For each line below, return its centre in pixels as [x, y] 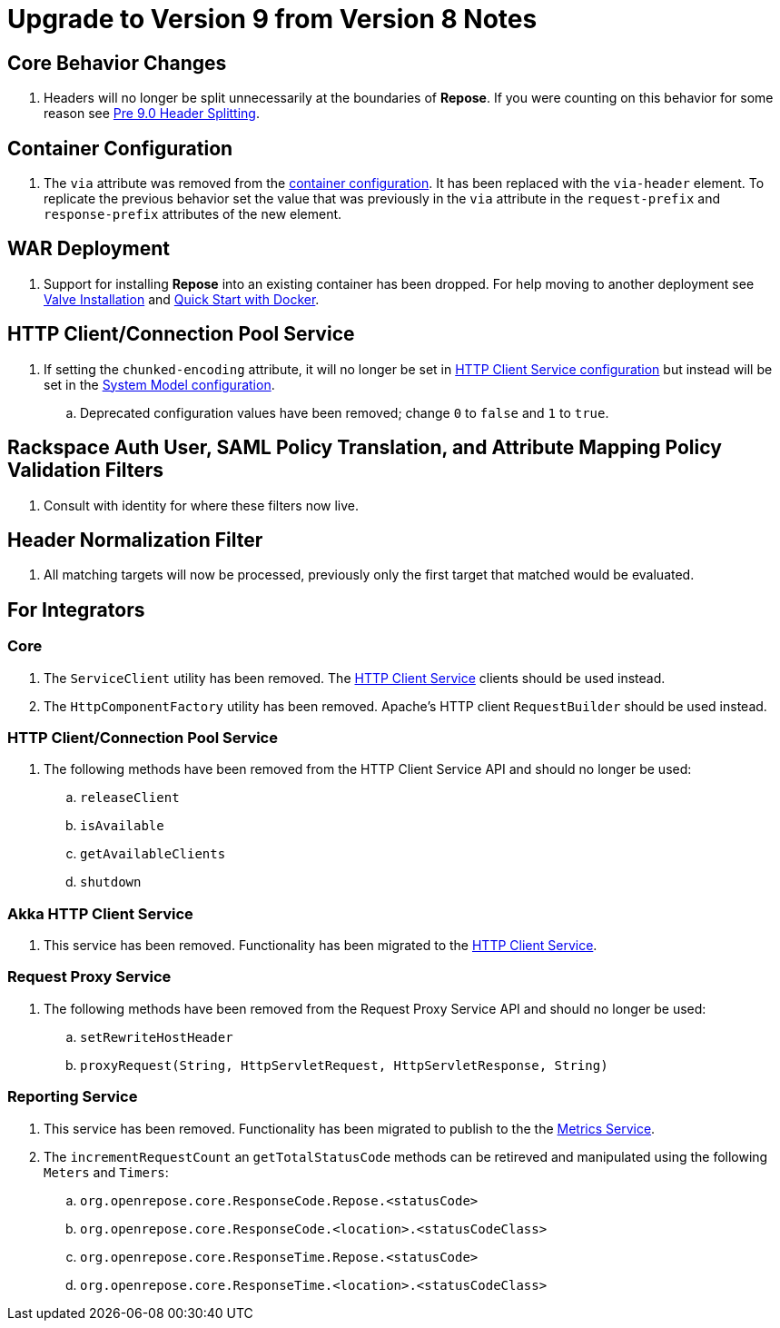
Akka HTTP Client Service [100, 913]
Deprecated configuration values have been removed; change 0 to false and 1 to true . [345, 412]
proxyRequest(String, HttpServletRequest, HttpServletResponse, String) [344, 1065]
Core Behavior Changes [117, 63]
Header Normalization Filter [135, 540]
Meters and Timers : [106, 1172]
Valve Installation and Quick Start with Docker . [182, 299]
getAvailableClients [153, 854]
